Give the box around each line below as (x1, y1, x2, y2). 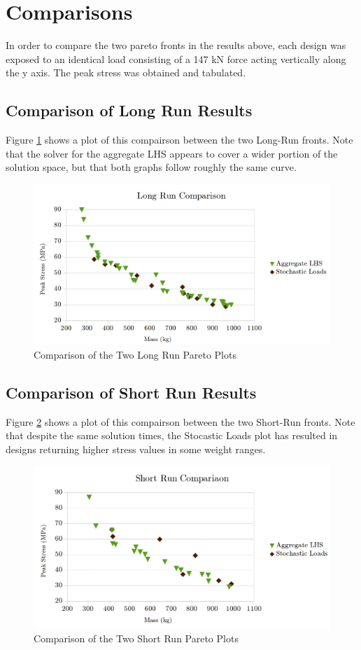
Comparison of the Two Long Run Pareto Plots (34, 347, 236, 361)
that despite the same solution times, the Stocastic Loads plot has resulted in (6, 428, 338, 443)
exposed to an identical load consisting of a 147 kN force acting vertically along (6, 51, 346, 66)
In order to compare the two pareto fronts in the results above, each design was (6, 38, 346, 53)
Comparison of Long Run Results (6, 99, 253, 121)
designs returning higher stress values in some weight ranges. (6, 441, 266, 456)
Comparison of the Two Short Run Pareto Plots (34, 630, 239, 645)
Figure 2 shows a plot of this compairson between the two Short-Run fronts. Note (6, 414, 355, 429)
